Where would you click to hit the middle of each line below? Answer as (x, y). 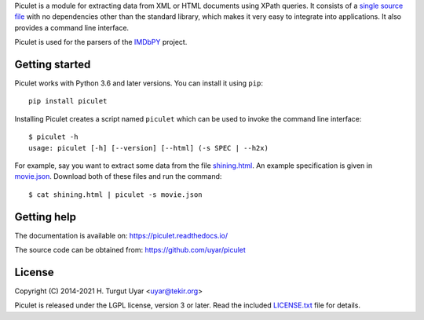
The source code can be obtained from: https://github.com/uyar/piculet (130, 250)
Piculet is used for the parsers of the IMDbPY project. (101, 42)
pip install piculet (68, 101)
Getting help (45, 217)
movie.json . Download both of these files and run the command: (118, 176)
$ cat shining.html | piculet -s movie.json (116, 195)
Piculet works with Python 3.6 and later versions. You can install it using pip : (139, 83)
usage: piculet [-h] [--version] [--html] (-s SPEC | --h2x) (148, 148)
